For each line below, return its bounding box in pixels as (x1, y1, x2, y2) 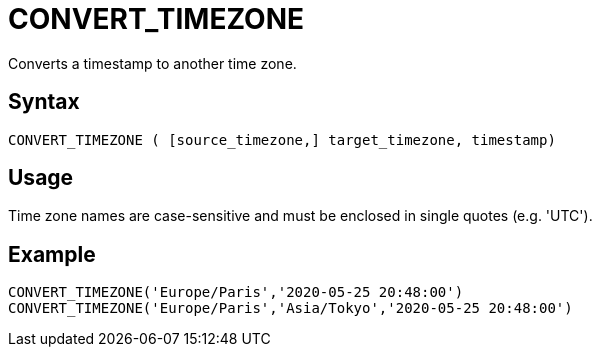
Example (8, 241, 96, 267)
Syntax (8, 89, 80, 115)
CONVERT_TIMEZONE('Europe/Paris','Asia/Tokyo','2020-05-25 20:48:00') (8, 300, 573, 317)
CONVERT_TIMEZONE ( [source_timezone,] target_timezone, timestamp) (8, 131, 556, 148)
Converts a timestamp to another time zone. (8, 54, 297, 72)
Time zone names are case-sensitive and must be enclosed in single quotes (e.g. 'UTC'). (8, 207, 593, 225)
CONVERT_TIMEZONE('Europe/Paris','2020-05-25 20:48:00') (8, 284, 464, 301)
